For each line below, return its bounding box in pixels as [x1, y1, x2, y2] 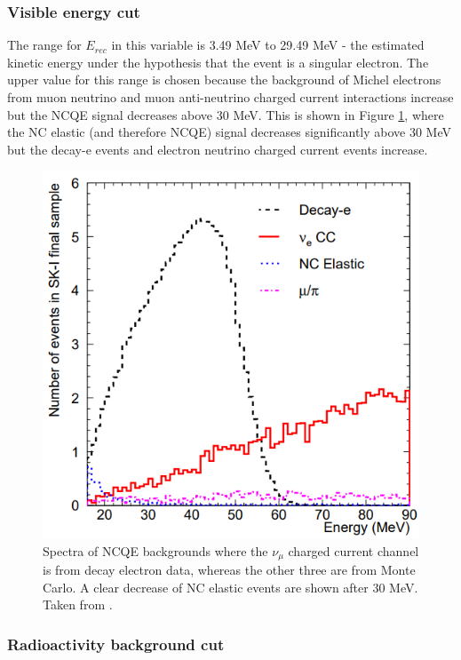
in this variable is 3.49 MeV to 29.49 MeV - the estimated [111, 36, 425, 54]
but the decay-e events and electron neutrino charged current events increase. [7, 139, 428, 158]
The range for [7, 36, 82, 54]
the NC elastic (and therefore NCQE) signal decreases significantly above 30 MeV [7, 123, 451, 141]
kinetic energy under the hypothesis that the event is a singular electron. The [7, 52, 429, 71]
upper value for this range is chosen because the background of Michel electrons [7, 70, 441, 89]
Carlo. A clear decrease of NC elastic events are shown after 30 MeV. [43, 577, 418, 596]
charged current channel [288, 541, 419, 560]
